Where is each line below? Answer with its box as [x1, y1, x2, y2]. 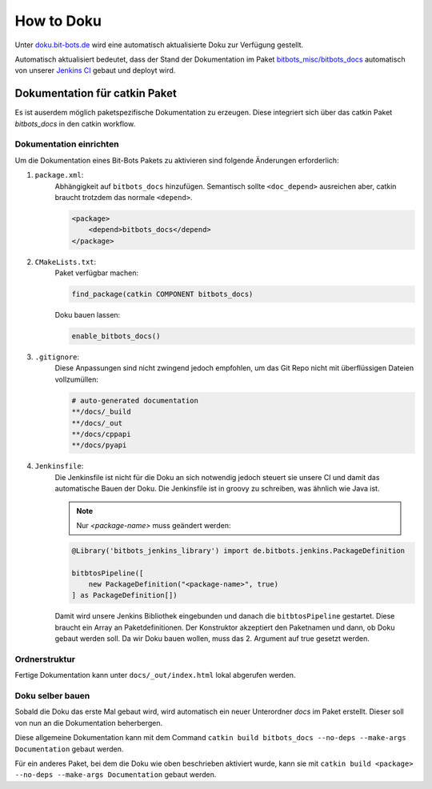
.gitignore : [34, 352, 80, 362]
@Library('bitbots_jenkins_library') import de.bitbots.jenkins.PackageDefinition [71, 546, 406, 555]
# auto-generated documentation [71, 396, 199, 405]
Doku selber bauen [14, 691, 90, 702]
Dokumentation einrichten [14, 138, 119, 150]
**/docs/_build [71, 407, 131, 416]
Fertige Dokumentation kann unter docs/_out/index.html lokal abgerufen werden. [14, 671, 296, 680]
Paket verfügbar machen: [54, 268, 139, 278]
